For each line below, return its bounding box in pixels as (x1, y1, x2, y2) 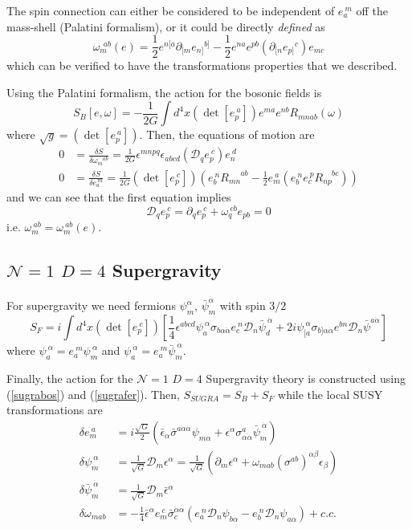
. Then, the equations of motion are (139, 126, 315, 143)
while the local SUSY (278, 385, 383, 402)
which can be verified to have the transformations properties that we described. (6, 57, 398, 74)
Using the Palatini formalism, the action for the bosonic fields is (6, 83, 322, 100)
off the (356, 2, 388, 18)
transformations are (6, 401, 103, 418)
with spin (219, 297, 266, 314)
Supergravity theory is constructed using (206, 370, 406, 387)
